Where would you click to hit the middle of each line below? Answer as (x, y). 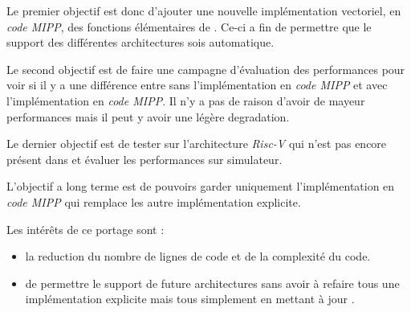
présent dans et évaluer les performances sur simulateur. (144, 159)
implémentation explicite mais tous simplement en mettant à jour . (190, 299)
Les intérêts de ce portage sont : (85, 229)
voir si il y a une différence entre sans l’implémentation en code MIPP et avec (197, 85)
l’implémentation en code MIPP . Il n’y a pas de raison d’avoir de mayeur (186, 100)
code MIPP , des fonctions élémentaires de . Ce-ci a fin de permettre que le (189, 26)
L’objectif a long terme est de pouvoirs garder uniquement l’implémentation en (201, 186)
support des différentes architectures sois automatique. (140, 42)
